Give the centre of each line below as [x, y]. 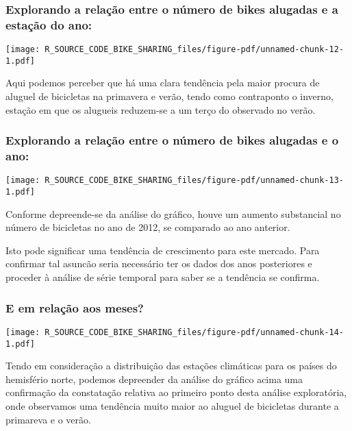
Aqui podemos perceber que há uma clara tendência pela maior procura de [163, 83]
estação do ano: [49, 24]
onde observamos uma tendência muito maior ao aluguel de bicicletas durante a [172, 405]
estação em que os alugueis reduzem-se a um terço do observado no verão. [161, 109]
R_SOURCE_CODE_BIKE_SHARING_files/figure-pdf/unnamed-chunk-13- [194, 181]
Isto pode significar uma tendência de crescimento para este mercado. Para [163, 250]
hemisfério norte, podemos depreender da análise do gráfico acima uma [154, 379]
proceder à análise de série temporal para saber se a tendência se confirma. [163, 277]
